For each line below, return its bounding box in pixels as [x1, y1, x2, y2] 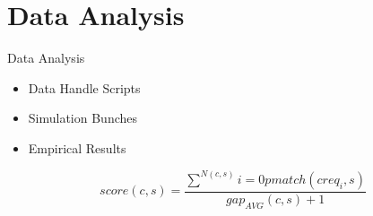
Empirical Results [28, 138, 126, 157]
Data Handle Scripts [28, 78, 141, 97]
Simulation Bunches [28, 108, 138, 127]
